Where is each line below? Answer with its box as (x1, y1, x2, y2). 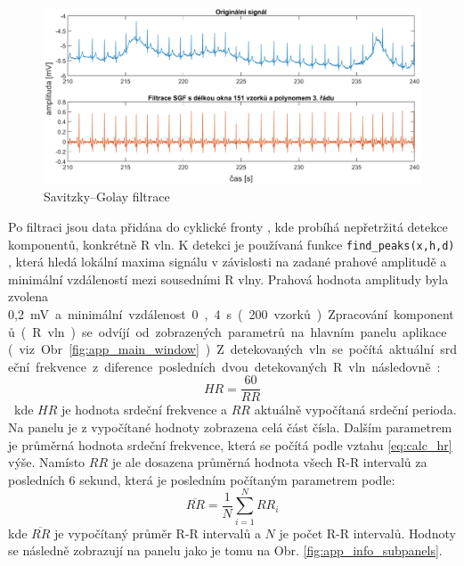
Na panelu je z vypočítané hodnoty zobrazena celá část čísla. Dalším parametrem (8, 418, 452, 436)
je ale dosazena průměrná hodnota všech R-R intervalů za (111, 453, 427, 472)
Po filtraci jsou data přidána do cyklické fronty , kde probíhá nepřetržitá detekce (8, 217, 448, 235)
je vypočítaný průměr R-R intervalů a (54, 523, 261, 542)
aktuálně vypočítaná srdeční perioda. (254, 400, 457, 419)
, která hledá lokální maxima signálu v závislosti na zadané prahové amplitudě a (8, 252, 447, 271)
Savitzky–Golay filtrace (44, 187, 170, 206)
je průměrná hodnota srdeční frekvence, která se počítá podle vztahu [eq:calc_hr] (8, 435, 452, 454)
